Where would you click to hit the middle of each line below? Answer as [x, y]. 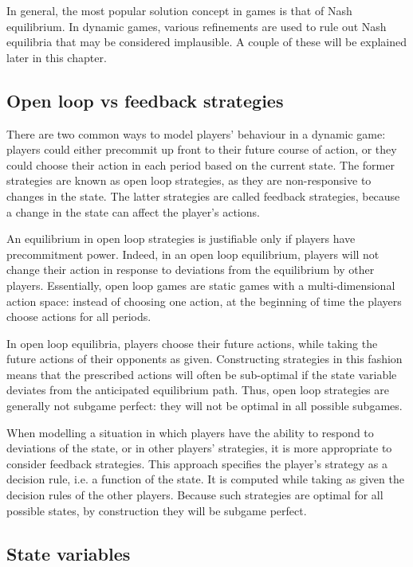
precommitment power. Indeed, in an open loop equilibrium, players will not [193, 254]
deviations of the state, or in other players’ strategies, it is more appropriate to [199, 448]
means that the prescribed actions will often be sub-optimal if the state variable [202, 374]
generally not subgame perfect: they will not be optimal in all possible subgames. [205, 406]
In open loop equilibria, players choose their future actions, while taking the [192, 343]
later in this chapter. [57, 57]
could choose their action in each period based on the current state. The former [201, 164]
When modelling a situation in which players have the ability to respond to [190, 432]
